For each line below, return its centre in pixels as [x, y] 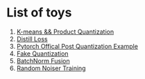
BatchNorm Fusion [43, 60]
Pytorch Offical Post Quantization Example [77, 46]
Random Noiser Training [51, 68]
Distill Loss [32, 38]
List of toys [39, 13]
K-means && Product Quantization [65, 32]
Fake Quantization [42, 54]
